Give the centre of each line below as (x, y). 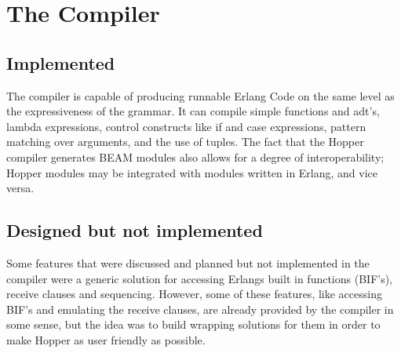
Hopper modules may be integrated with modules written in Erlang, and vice (192, 172)
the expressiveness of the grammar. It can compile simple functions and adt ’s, (193, 111)
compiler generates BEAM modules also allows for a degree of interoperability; (195, 156)
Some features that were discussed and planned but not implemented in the (188, 262)
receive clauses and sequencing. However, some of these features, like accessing (194, 294)
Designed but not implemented (135, 230)
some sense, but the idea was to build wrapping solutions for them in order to (193, 324)
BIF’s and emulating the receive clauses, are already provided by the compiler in (200, 309)
